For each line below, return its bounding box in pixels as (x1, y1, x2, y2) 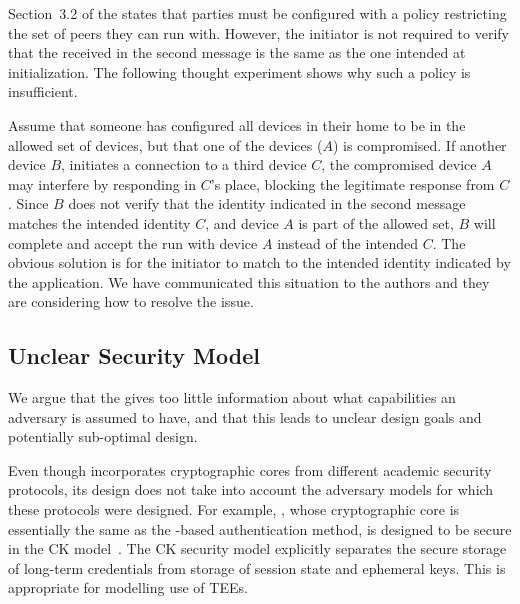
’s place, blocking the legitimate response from (210, 173, 495, 194)
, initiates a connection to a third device (61, 154, 307, 175)
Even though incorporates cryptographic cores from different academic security (8, 459, 492, 480)
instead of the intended (277, 232, 418, 253)
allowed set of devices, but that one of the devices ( (8, 134, 323, 155)
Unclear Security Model (8, 340, 260, 371)
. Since (8, 193, 49, 214)
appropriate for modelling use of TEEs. (8, 577, 248, 598)
